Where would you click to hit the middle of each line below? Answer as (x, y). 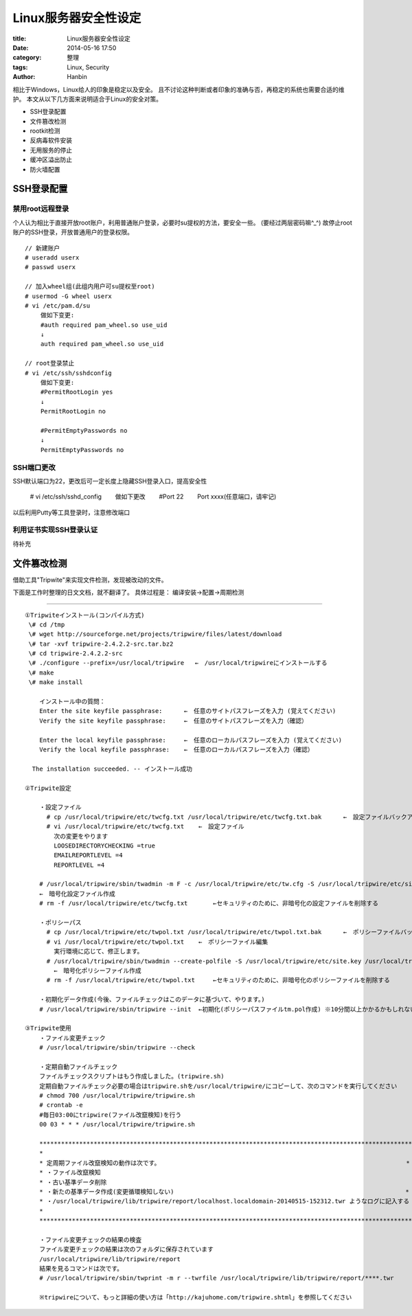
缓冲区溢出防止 (51, 160)
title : (20, 38)
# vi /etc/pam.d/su (58, 305)
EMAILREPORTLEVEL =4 (88, 855)
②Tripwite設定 (48, 788)
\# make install (56, 682)
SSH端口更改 (34, 467)
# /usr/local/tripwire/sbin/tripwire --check (117, 1048)
